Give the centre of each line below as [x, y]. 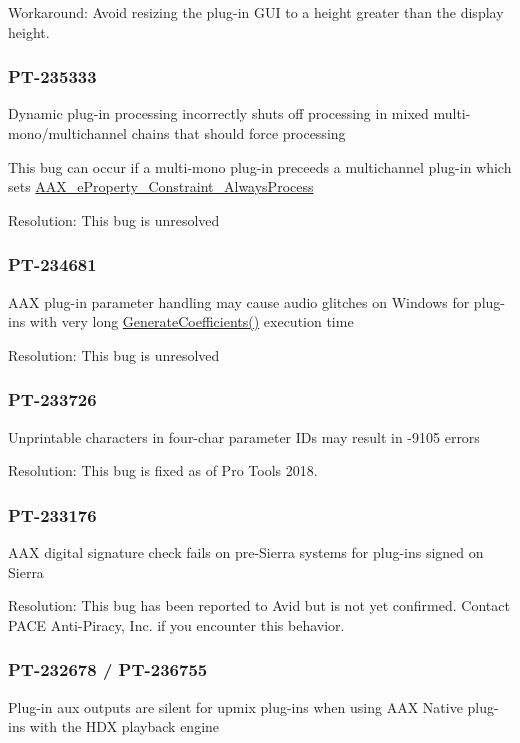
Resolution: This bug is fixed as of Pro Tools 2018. [163, 470]
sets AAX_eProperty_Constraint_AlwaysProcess [161, 186]
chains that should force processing [238, 133]
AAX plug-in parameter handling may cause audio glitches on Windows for [239, 301]
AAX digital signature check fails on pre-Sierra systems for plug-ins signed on [246, 552]
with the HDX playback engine [124, 726]
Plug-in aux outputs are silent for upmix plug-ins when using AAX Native [235, 706]
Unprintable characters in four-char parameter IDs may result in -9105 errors [244, 436]
